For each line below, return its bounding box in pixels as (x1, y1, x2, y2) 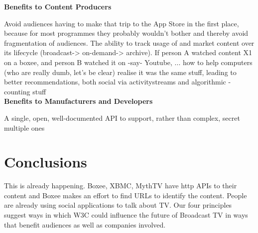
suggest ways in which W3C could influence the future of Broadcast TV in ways (4, 210, 248, 220)
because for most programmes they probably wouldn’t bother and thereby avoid (4, 28, 249, 38)
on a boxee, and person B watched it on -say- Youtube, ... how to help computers (4, 57, 253, 67)
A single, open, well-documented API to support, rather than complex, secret (4, 112, 240, 123)
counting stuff (4, 86, 46, 96)
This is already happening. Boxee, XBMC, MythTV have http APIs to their (4, 180, 237, 191)
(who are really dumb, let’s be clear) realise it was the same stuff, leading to (4, 67, 237, 77)
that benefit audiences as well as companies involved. (4, 219, 166, 230)
